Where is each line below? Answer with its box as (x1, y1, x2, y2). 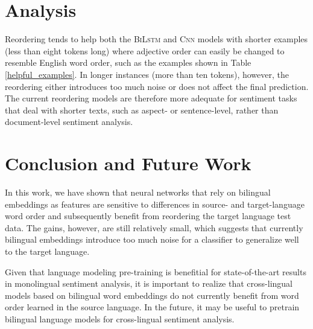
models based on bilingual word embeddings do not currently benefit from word (5, 289, 299, 301)
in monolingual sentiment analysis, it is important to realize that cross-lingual (5, 277, 292, 290)
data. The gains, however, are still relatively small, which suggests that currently (5, 221, 303, 234)
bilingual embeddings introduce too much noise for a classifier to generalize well (5, 233, 299, 246)
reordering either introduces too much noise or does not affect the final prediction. (5, 80, 309, 92)
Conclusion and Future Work (5, 151, 251, 176)
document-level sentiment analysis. (5, 115, 133, 128)
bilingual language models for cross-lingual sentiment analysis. (5, 312, 235, 325)
